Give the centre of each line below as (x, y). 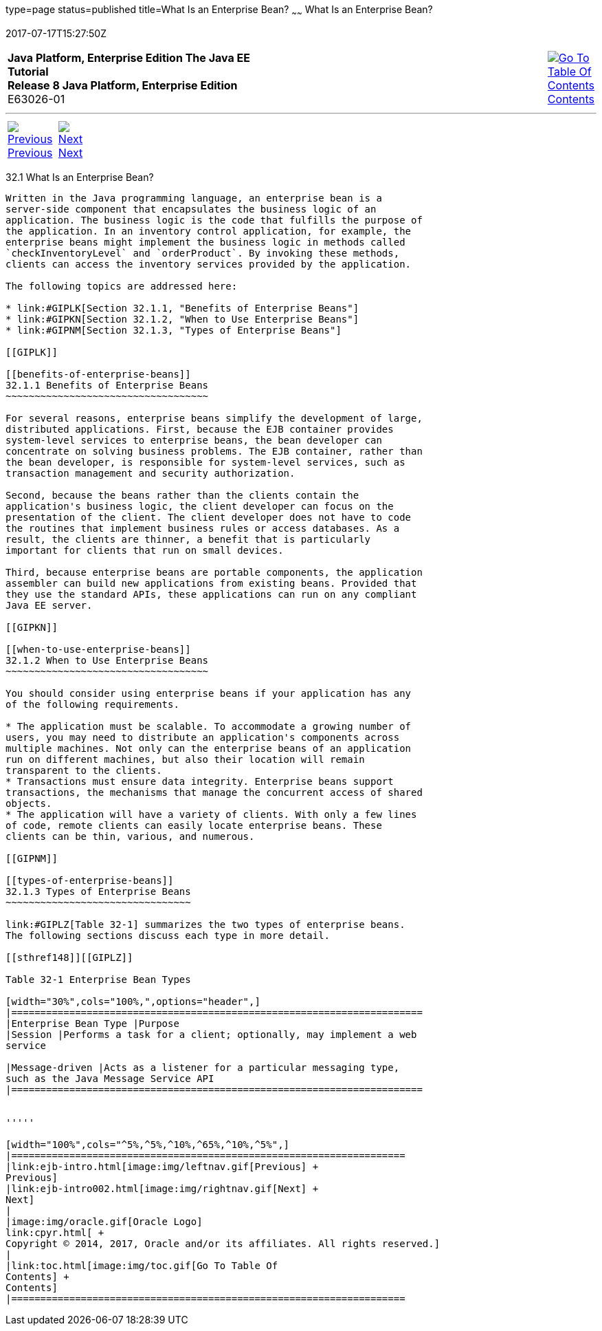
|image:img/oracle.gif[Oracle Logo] (104, 1221)
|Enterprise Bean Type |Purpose (92, 1023)
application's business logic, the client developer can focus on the (200, 506)
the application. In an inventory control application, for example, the (209, 231)
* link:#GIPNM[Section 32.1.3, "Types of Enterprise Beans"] (174, 330)
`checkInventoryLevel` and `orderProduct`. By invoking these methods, (203, 253)
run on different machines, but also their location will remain (185, 759)
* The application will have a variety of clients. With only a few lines (211, 814)
